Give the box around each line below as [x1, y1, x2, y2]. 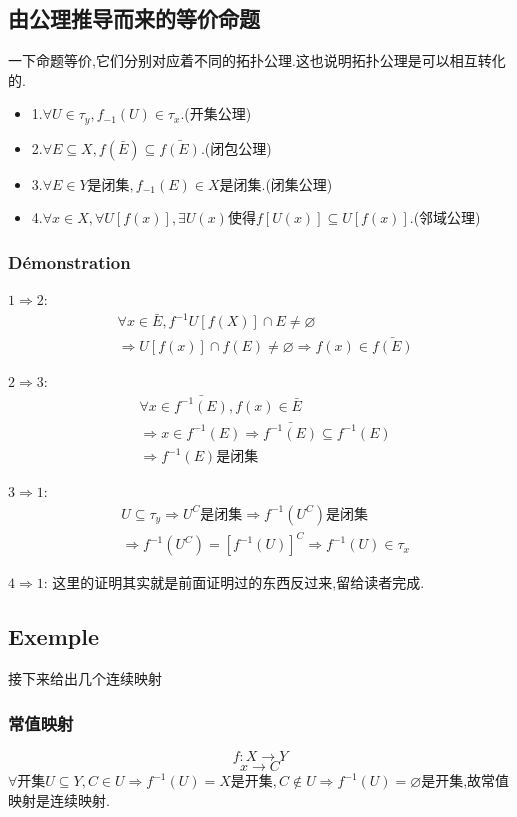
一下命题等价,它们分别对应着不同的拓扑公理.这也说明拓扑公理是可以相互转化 [8, 50, 506, 71]
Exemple [8, 621, 99, 652]
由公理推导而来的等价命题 [8, 3, 260, 34]
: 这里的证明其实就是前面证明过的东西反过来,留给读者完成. [43, 572, 425, 593]
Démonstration [8, 249, 131, 274]
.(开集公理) [180, 103, 252, 124]
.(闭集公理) [261, 173, 333, 194]
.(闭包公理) [200, 137, 272, 158]
